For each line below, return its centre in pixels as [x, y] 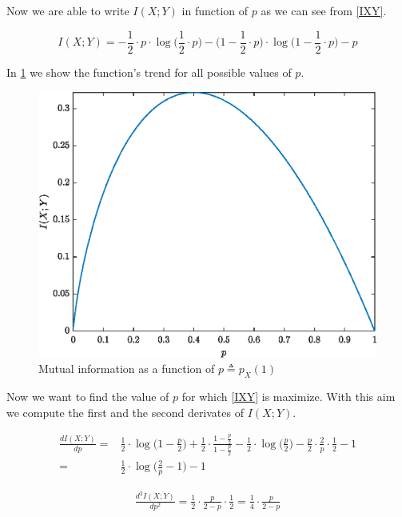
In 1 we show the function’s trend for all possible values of [149, 72]
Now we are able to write [68, 10]
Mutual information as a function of [127, 369]
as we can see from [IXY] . [324, 10]
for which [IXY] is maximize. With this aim [289, 396]
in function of [215, 10]
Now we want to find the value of [88, 396]
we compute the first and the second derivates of [125, 412]
